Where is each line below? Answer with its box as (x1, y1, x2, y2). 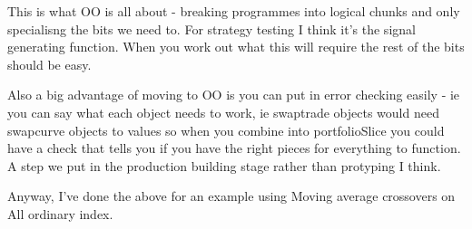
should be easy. (7, 54, 92, 73)
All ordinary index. (7, 204, 113, 223)
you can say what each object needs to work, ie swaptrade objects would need (7, 102, 439, 121)
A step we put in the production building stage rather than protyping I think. (7, 156, 441, 175)
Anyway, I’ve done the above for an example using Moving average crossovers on (7, 186, 456, 205)
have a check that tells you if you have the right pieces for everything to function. (7, 138, 461, 157)
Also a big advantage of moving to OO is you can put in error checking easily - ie (7, 85, 460, 104)
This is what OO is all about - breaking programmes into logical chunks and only (7, 2, 460, 20)
